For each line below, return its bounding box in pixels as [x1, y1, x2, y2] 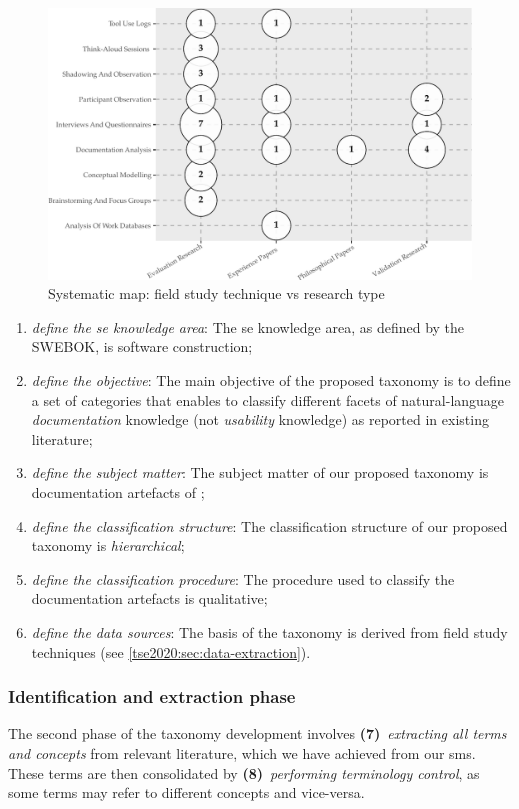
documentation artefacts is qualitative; [31, 588, 268, 609]
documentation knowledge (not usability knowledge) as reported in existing [31, 409, 489, 430]
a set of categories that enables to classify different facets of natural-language [31, 389, 505, 410]
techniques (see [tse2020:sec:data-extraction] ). [31, 641, 311, 662]
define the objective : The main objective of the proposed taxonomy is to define [31, 370, 511, 390]
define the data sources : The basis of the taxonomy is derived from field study [31, 621, 508, 642]
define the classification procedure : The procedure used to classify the [31, 568, 455, 589]
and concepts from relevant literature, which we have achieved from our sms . [8, 742, 476, 763]
